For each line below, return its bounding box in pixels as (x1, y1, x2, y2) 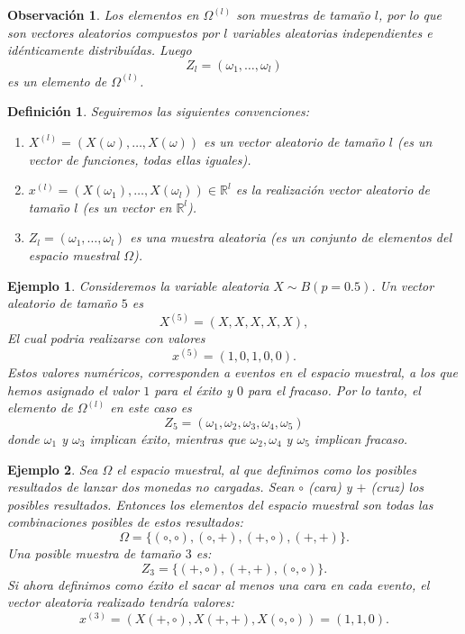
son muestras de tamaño (236, 5, 370, 23)
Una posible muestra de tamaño (7, 544, 181, 562)
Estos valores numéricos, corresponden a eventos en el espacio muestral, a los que (7, 363, 458, 382)
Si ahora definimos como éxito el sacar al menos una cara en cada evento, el (7, 575, 430, 593)
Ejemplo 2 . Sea (7, 459, 98, 478)
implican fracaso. (314, 430, 408, 448)
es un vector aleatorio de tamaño (204, 131, 385, 150)
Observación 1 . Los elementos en (7, 5, 199, 23)
